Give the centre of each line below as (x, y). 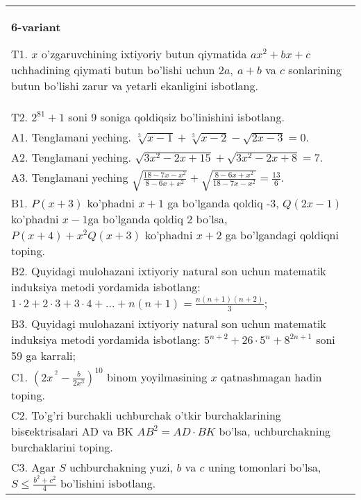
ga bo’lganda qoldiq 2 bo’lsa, (158, 219)
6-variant (36, 27)
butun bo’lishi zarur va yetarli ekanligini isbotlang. (135, 86)
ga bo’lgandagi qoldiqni (282, 235)
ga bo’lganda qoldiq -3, (223, 203)
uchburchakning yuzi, (121, 467)
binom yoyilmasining (157, 377)
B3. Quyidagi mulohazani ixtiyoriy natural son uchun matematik (169, 323)
